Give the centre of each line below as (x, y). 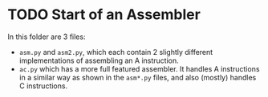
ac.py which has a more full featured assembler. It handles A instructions (139, 68)
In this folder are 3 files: (47, 37)
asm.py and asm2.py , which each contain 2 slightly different (116, 52)
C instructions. (43, 86)
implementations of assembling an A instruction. (99, 60)
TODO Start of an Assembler (104, 15)
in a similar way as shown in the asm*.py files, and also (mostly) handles (138, 77)
